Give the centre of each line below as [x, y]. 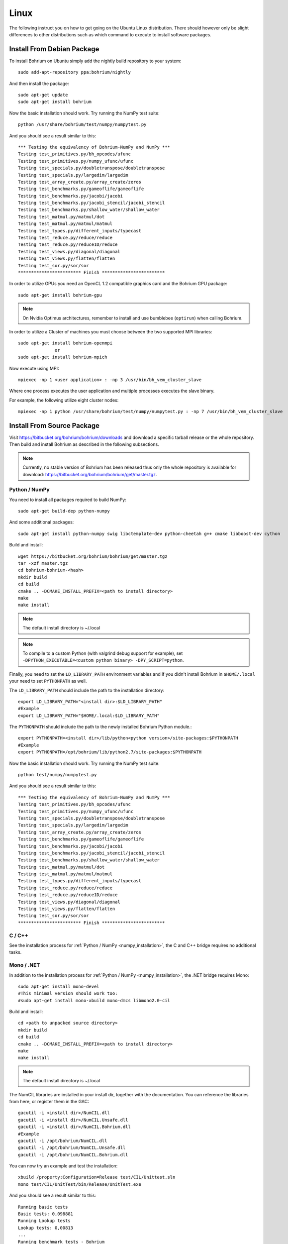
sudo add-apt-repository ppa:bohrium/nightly [75, 72]
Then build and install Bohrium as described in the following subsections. [84, 444]
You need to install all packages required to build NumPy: [68, 500]
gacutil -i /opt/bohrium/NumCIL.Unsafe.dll [72, 1148]
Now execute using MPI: [34, 368]
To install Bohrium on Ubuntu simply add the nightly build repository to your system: [95, 61]
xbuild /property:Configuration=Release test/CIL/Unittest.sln [97, 1177]
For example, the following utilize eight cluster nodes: [64, 400]
